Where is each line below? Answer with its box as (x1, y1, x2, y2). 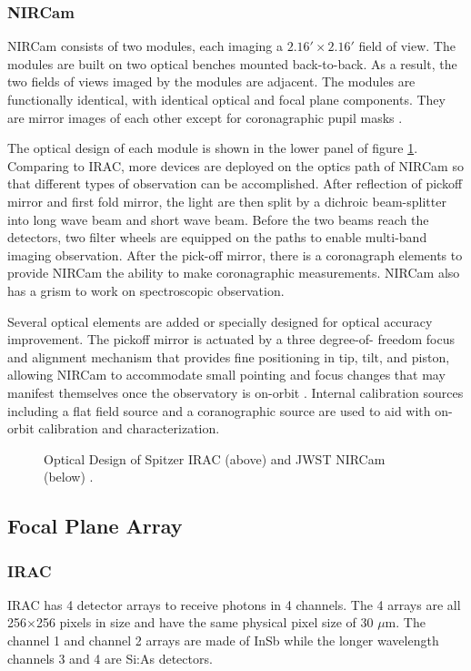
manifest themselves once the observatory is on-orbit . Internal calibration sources (7, 382, 464, 402)
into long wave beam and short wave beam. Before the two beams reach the (7, 209, 429, 229)
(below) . (44, 467, 94, 486)
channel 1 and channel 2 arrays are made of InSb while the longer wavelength (7, 631, 439, 650)
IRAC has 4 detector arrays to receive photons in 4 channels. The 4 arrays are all (7, 595, 461, 614)
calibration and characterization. (38, 419, 220, 438)
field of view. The (358, 36, 456, 56)
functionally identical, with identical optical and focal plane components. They (7, 90, 446, 108)
